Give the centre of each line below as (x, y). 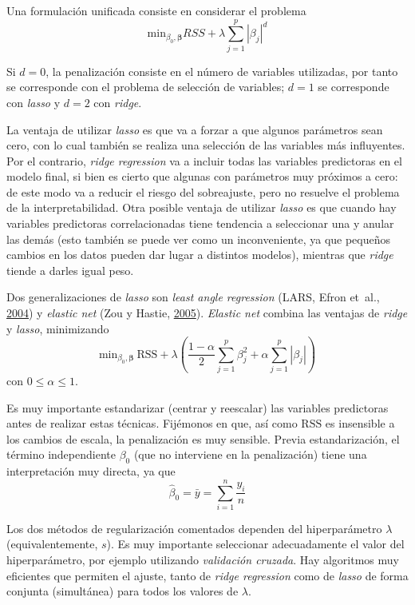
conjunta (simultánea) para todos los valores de (123, 591)
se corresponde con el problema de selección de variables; (146, 87)
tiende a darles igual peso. (70, 270)
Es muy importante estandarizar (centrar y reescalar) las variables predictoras (198, 407)
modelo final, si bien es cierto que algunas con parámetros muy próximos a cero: (202, 176)
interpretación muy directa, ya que (91, 471)
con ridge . (118, 102)
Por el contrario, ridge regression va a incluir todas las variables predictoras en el (204, 160)
